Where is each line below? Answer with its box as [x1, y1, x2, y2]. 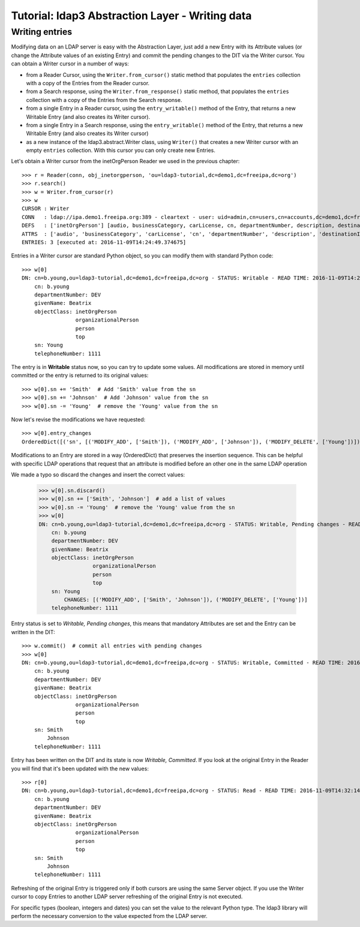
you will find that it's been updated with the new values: [11, 765, 149, 772]
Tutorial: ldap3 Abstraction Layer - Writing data [11, 9, 252, 22]
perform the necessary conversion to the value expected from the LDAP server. [11, 912, 208, 919]
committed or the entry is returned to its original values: [11, 372, 149, 379]
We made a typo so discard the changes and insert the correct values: [11, 471, 185, 478]
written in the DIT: [11, 628, 55, 635]
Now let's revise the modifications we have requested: [11, 416, 146, 423]
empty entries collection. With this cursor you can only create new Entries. [26, 147, 215, 154]
